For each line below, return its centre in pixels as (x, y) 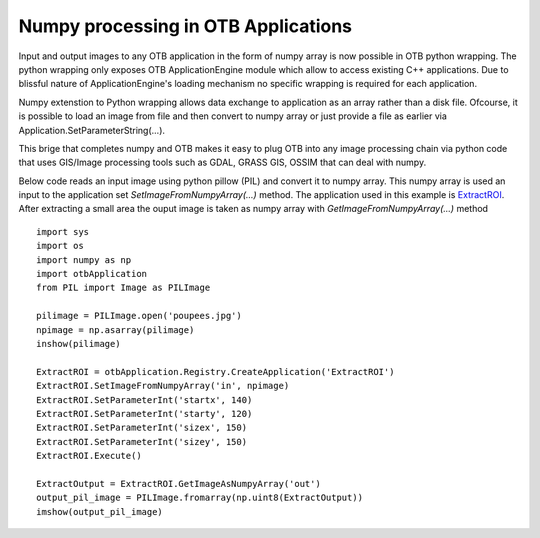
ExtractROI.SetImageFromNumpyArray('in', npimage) (163, 386)
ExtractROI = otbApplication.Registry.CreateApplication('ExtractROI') (215, 371)
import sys (63, 231)
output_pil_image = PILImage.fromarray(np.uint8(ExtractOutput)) (200, 498)
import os (60, 246)
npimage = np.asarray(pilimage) (115, 329)
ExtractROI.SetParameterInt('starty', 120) (144, 413)
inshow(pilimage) (78, 343)
